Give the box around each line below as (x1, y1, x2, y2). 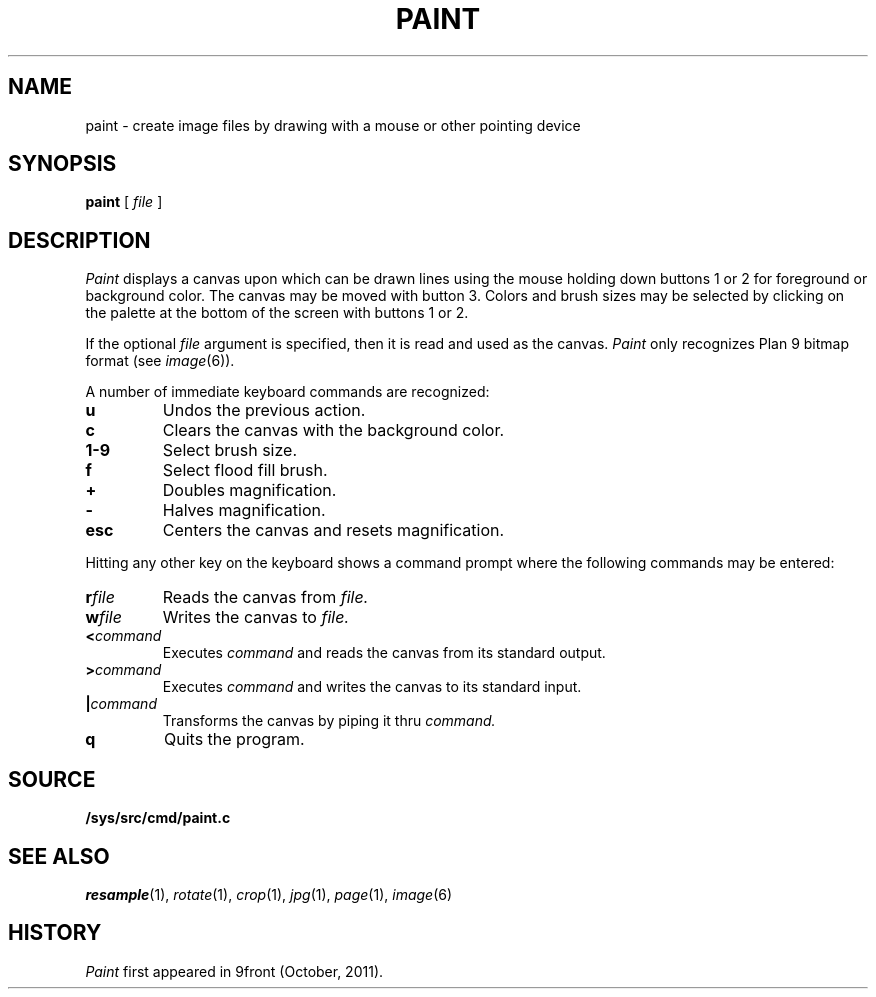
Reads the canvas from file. (162, 587, 369, 608)
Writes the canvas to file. (162, 607, 349, 628)
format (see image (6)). (85, 352, 235, 370)
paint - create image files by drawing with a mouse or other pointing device (85, 116, 581, 134)
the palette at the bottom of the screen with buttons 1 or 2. (85, 304, 469, 322)
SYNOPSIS (8, 151, 117, 177)
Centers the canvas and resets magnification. (162, 520, 505, 541)
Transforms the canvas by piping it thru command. (162, 712, 496, 730)
